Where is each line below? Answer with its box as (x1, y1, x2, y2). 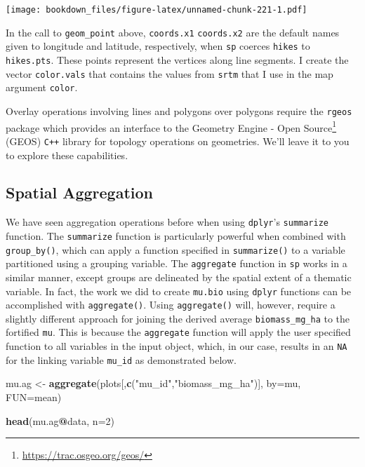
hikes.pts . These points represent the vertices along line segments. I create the (6, 52, 349, 67)
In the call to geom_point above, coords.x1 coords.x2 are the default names (6, 25, 340, 39)
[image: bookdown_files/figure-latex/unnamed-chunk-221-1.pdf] (6, 5, 307, 15)
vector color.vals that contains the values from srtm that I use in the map (6, 66, 333, 81)
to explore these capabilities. (6, 147, 128, 162)
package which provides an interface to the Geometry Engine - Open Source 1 (6, 118, 337, 135)
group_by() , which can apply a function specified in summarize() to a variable (6, 242, 345, 257)
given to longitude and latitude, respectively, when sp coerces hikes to (6, 39, 310, 53)
